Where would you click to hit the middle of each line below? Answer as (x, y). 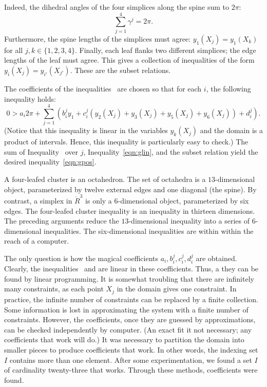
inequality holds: (30, 98)
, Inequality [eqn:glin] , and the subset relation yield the (171, 151)
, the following (228, 88)
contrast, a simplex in (38, 200)
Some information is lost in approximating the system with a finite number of (126, 309)
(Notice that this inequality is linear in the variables (86, 130)
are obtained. (216, 258)
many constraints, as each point (54, 289)
